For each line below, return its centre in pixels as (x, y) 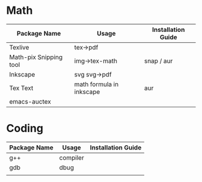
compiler (72, 157)
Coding (25, 129)
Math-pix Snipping (36, 57)
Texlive (19, 47)
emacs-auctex (30, 101)
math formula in (96, 84)
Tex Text (21, 88)
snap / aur (158, 61)
